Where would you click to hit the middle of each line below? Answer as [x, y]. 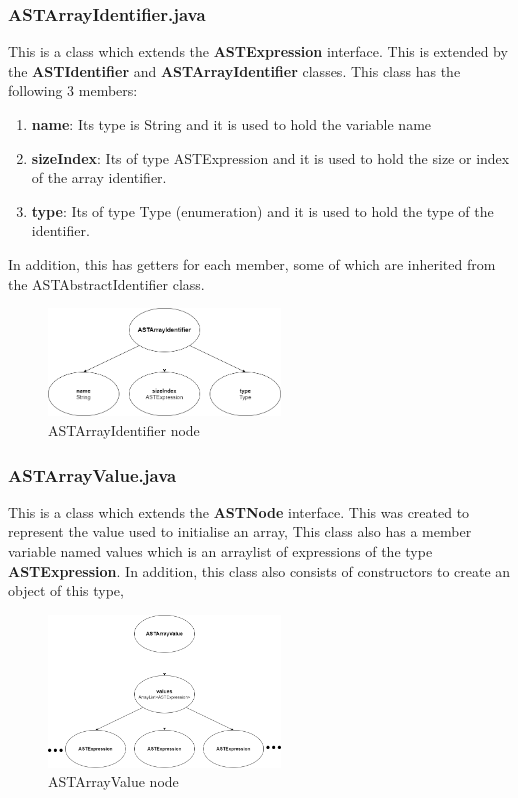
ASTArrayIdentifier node [124, 430]
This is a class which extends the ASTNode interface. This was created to [239, 511]
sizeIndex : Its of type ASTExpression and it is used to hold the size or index [270, 157]
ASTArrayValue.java [92, 474]
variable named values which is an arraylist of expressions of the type [220, 551]
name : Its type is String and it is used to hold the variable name [231, 124]
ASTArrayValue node [113, 781]
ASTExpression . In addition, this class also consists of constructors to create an [259, 570]
